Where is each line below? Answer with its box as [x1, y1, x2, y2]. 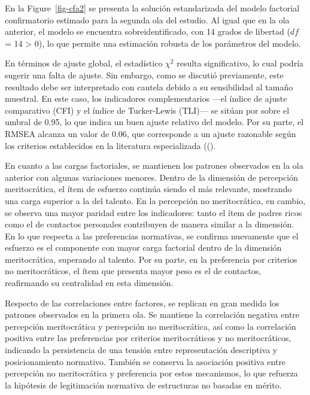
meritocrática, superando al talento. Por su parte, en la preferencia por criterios [5, 253, 297, 265]
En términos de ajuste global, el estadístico [5, 57, 163, 69]
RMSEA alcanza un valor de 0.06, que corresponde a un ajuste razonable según [5, 127, 296, 139]
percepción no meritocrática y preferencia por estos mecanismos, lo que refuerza [5, 367, 298, 379]
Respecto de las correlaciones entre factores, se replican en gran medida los [5, 296, 279, 309]
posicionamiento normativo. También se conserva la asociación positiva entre [5, 355, 286, 367]
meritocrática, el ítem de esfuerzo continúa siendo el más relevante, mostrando [5, 183, 292, 195]
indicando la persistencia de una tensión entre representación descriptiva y [5, 344, 278, 356]
